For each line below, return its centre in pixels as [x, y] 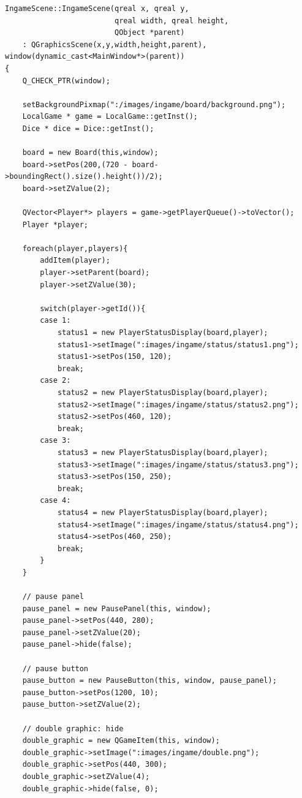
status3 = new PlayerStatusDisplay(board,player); [163, 452]
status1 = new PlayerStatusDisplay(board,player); [163, 333]
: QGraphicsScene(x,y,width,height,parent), [115, 44]
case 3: [55, 441]
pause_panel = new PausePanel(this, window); [117, 608]
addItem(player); [75, 261]
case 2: [55, 381]
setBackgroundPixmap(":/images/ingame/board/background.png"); [154, 104]
